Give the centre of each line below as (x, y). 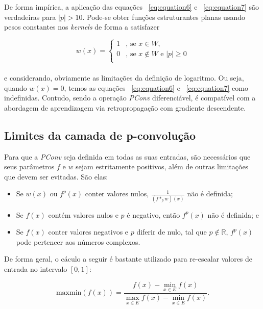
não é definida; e (233, 214)
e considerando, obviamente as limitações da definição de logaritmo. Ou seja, (124, 77)
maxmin (69, 293)
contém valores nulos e (83, 214)
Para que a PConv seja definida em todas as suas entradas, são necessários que (127, 156)
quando (16, 87)
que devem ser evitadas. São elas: (56, 176)
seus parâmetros (29, 166)
